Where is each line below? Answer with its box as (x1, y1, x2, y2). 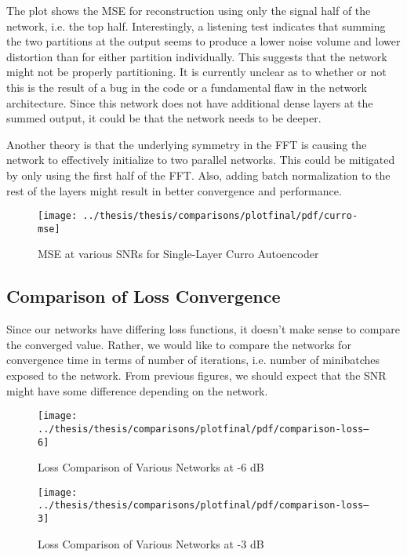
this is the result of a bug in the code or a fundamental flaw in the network (6, 78, 368, 95)
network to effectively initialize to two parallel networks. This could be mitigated (6, 151, 395, 168)
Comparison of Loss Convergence (6, 284, 281, 308)
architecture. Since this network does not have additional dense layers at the (6, 94, 373, 111)
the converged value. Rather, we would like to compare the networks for (6, 336, 351, 352)
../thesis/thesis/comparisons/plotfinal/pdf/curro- (82, 210, 358, 222)
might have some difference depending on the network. (6, 382, 268, 399)
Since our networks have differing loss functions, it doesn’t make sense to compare (6, 321, 400, 337)
